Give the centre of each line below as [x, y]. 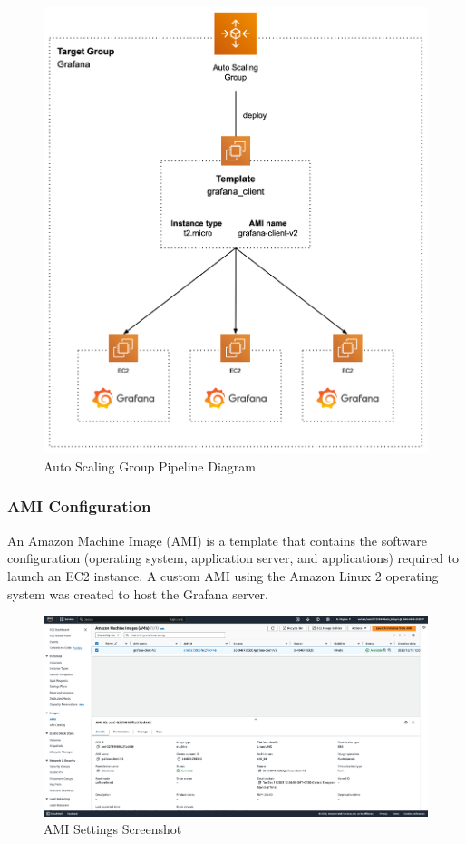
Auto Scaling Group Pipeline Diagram [150, 466]
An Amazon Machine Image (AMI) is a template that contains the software [217, 540]
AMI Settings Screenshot [113, 829]
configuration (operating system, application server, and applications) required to [233, 558]
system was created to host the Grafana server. [138, 593]
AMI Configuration [79, 506]
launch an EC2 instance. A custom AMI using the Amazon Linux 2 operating [223, 575]
